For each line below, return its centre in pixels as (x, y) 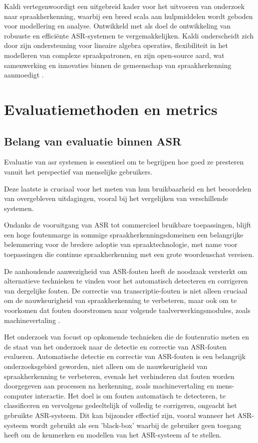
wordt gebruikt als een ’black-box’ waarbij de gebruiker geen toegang (136, 425)
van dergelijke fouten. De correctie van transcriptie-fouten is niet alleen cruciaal (126, 290)
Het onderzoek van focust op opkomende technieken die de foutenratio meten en (127, 337)
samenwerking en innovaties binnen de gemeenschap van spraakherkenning (118, 65)
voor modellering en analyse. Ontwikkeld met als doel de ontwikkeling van (118, 26)
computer (18, 395)
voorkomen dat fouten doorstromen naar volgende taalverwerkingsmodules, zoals (127, 310)
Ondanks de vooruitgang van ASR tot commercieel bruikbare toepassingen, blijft (128, 225)
